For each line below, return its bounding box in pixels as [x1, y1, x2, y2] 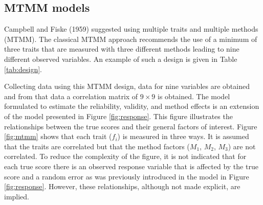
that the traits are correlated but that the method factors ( [4, 141, 190, 151]
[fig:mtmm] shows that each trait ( [4, 131, 112, 142]
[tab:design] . [4, 63, 42, 74]
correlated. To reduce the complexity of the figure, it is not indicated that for [4, 151, 247, 162]
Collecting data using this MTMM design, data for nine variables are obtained [4, 81, 250, 92]
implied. [4, 191, 30, 201]
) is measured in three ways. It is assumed [117, 131, 249, 142]
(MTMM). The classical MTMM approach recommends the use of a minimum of [4, 33, 257, 44]
